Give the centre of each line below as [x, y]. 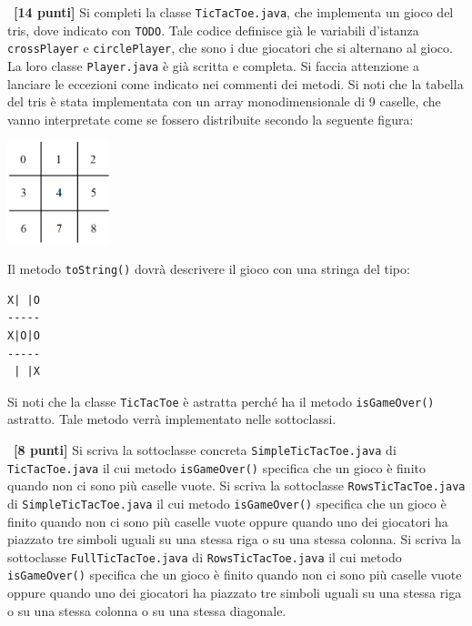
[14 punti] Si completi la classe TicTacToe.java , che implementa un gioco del [234, 12]
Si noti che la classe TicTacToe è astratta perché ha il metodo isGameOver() [221, 401]
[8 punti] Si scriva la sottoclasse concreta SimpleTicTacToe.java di [205, 449]
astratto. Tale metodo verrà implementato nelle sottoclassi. [172, 419]
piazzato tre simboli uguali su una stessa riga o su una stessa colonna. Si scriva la [235, 539]
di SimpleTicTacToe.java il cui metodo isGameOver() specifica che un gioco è [227, 503]
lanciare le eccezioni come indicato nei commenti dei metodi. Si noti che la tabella [236, 83]
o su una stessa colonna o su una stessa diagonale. [147, 610]
